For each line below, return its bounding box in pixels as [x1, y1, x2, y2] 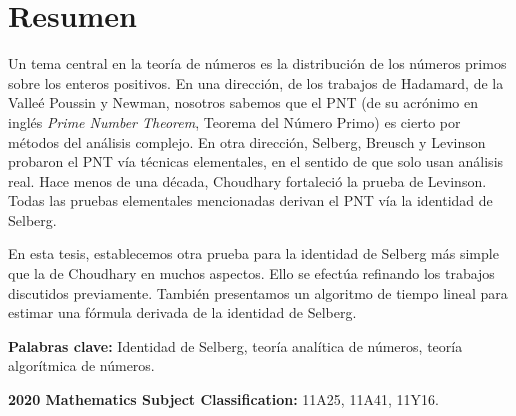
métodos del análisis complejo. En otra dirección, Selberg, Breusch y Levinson [8, 131, 486, 152]
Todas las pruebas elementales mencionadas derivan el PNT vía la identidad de [8, 190, 493, 211]
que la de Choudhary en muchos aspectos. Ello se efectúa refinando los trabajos [8, 263, 495, 284]
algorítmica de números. [8, 355, 155, 376]
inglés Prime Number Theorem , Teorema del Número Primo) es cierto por [8, 111, 461, 132]
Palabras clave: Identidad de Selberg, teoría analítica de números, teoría [8, 335, 463, 356]
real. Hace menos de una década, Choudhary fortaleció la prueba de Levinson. [8, 170, 487, 191]
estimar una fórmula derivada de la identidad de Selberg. [8, 302, 357, 323]
